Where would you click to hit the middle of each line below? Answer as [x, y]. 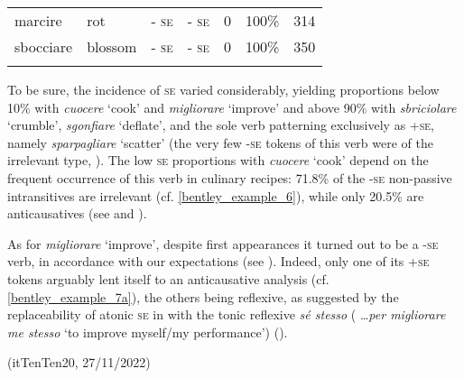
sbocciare [44, 46]
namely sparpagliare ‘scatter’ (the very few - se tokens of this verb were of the [220, 142]
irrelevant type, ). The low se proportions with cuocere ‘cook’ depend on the [218, 160]
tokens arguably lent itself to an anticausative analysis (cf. [168, 278]
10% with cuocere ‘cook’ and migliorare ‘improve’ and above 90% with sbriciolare [232, 107]
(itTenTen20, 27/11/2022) [79, 362]
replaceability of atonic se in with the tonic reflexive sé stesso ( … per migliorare [227, 314]
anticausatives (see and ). [77, 213]
